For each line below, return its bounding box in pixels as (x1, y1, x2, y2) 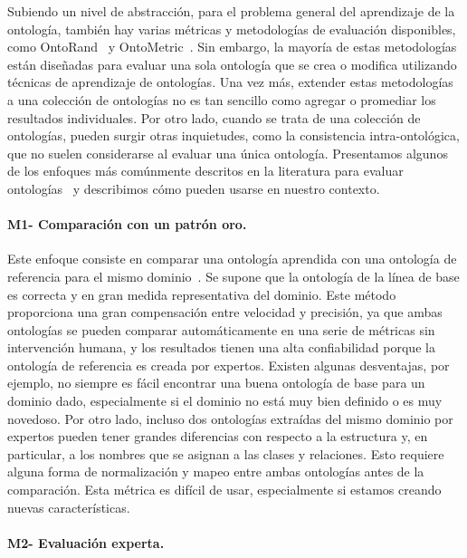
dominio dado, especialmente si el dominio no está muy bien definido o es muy (7, 391, 443, 410)
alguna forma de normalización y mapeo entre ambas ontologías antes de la (7, 462, 424, 481)
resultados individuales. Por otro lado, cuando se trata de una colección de (7, 108, 421, 127)
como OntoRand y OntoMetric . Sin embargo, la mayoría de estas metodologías (7, 37, 457, 56)
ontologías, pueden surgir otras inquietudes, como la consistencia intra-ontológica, (7, 126, 460, 145)
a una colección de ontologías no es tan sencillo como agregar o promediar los (7, 90, 436, 109)
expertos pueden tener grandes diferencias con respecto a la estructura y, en (7, 427, 428, 446)
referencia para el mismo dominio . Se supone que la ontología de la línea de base (7, 266, 460, 285)
